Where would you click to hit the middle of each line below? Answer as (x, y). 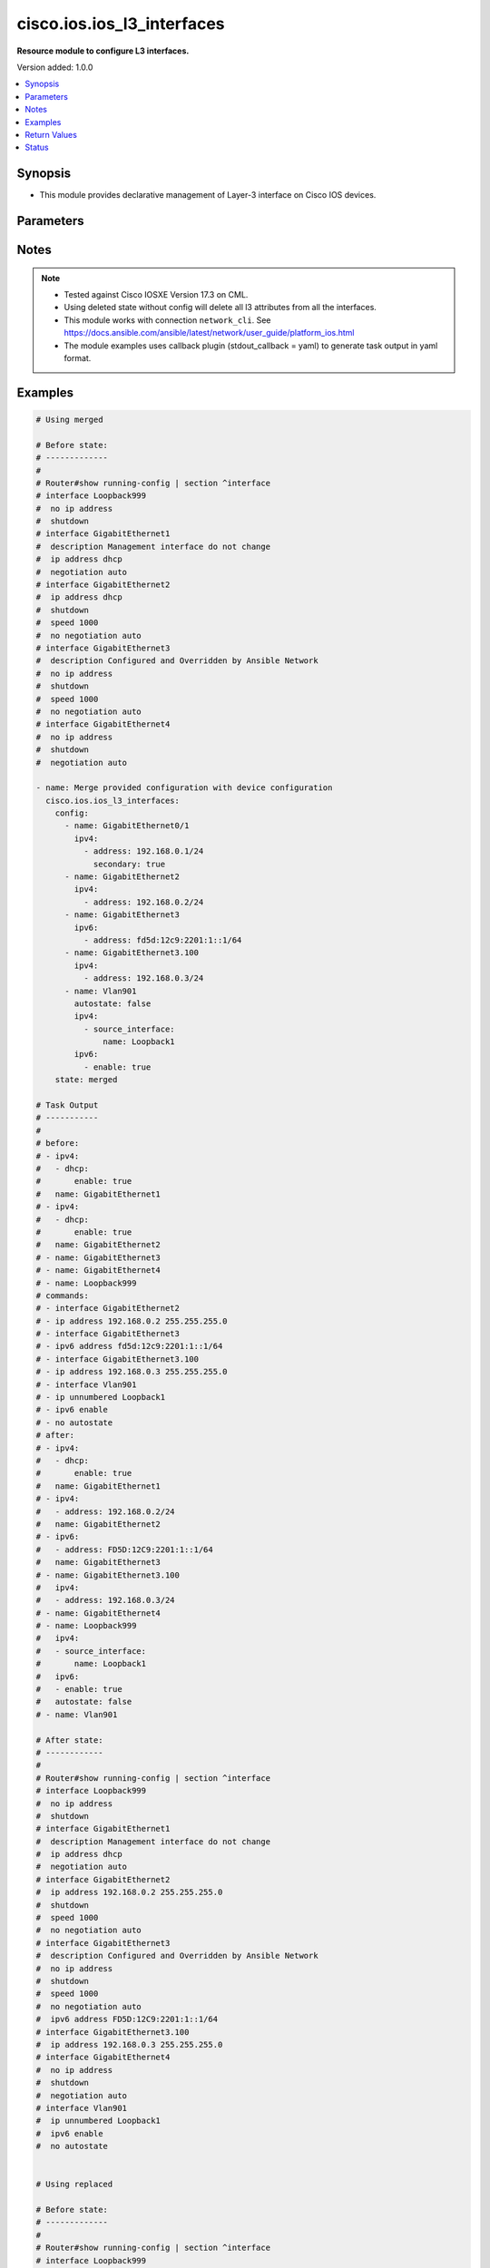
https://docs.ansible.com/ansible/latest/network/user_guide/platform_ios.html (209, 333)
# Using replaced (74, 2185)
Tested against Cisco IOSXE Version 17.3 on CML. (156, 294)
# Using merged (69, 419)
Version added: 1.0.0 (55, 67)
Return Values (51, 134)
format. (78, 357)
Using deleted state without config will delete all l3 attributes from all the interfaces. (220, 308)
